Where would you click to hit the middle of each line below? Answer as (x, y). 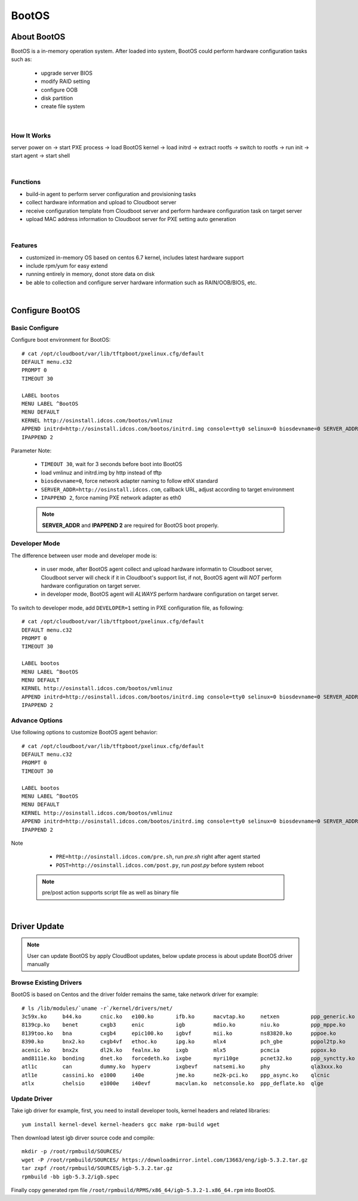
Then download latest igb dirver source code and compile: (83, 1138)
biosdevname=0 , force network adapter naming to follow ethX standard (129, 481)
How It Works (31, 136)
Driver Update (38, 926)
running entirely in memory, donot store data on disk (90, 274)
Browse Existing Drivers (47, 982)
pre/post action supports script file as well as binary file (110, 893)
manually (38, 964)
